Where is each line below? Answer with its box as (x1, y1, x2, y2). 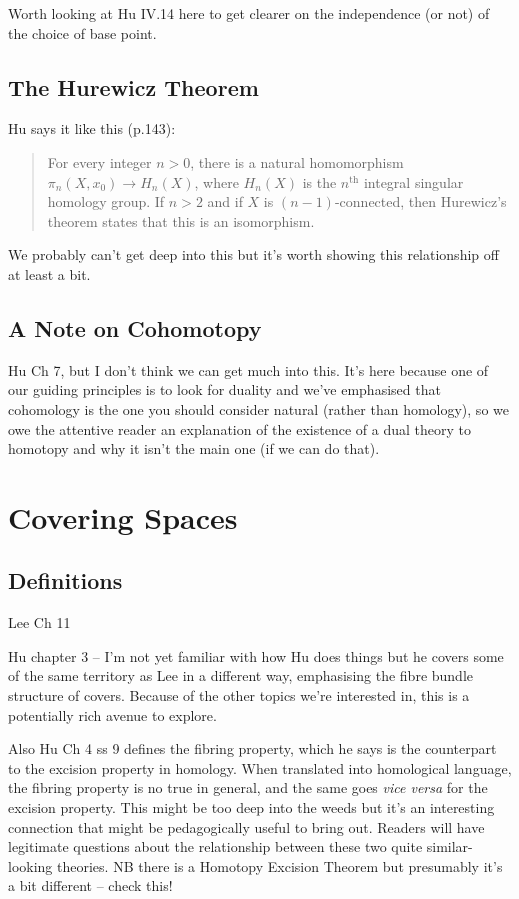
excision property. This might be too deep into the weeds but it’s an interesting (8, 797, 495, 818)
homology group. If (47, 191, 165, 212)
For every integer (47, 151, 152, 172)
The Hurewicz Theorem (8, 71, 259, 102)
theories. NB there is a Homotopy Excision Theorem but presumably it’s (57, 855, 503, 876)
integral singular (363, 171, 464, 192)
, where (194, 171, 239, 192)
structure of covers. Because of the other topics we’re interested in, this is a (8, 685, 470, 706)
